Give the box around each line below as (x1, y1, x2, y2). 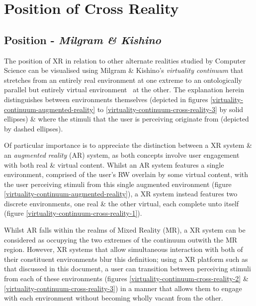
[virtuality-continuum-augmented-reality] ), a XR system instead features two (4, 188, 238, 199)
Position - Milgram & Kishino (4, 32, 162, 47)
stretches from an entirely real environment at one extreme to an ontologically (4, 74, 242, 85)
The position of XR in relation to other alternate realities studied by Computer (4, 55, 246, 65)
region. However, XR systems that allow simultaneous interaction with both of (4, 244, 243, 254)
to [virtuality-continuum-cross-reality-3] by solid (97, 104, 244, 114)
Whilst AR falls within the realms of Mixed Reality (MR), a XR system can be (4, 225, 246, 235)
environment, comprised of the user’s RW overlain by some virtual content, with (4, 169, 249, 180)
